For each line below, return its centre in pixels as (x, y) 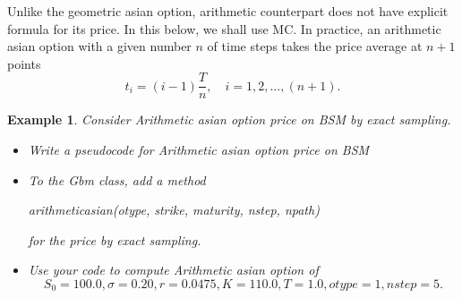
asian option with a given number (99, 46)
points (24, 63)
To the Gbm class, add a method (117, 179)
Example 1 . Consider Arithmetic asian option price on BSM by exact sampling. (229, 119)
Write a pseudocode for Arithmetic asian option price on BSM (199, 150)
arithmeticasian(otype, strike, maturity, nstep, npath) (174, 210)
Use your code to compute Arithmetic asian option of (173, 270)
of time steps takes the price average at (315, 46)
